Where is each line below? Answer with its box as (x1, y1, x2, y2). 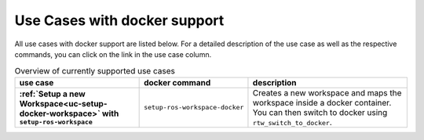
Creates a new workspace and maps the (252, 87, 402, 98)
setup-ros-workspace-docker (144, 103, 244, 112)
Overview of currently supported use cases (14, 65, 176, 76)
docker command (144, 77, 211, 88)
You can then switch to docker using (252, 106, 388, 117)
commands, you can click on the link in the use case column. (14, 49, 212, 59)
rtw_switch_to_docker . (252, 117, 333, 127)
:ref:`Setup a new (19, 88, 86, 99)
